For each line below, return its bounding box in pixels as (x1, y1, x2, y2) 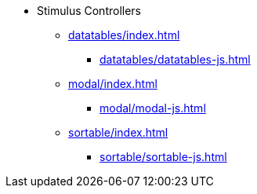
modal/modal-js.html (100, 101, 206, 115)
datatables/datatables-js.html (100, 53, 251, 66)
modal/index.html (68, 77, 157, 90)
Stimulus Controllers (37, 4, 141, 17)
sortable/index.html (68, 126, 168, 139)
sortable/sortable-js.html (100, 150, 227, 163)
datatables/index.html (68, 28, 180, 42)
